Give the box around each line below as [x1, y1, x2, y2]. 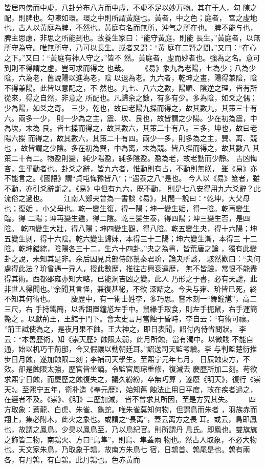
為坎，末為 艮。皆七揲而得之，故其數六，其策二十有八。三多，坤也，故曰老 [4, 123, 257, 133]
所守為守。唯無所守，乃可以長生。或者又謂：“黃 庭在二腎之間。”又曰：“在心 [4, 42, 257, 53]
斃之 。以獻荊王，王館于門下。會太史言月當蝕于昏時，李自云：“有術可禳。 [4, 313, 254, 324]
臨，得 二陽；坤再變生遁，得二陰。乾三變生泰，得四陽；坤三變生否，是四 [4, 213, 250, 223]
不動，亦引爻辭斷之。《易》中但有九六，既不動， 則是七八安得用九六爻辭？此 [4, 182, 261, 193]
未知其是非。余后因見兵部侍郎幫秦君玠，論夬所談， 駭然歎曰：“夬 [32, 253, 254, 263]
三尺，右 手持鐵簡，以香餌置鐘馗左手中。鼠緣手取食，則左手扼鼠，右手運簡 [4, 303, 257, 314]
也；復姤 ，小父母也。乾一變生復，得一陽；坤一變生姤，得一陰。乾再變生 [4, 202, 250, 213]
